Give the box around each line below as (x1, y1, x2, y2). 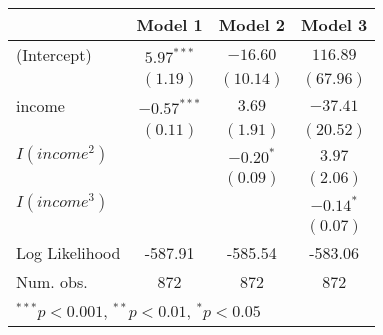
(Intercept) (16, 43, 92, 66)
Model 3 (301, 13, 368, 36)
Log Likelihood (16, 241, 121, 264)
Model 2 (218, 13, 286, 36)
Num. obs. (16, 270, 88, 293)
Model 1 (136, 13, 203, 36)
